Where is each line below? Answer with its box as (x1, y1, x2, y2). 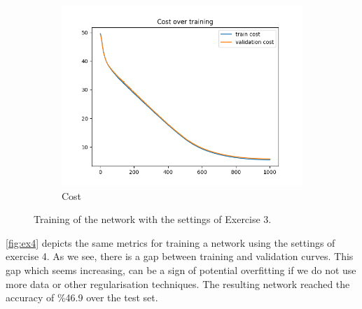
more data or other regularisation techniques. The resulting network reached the (6, 276, 350, 291)
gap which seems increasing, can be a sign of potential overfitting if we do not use (6, 262, 356, 277)
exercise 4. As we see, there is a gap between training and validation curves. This (6, 249, 354, 264)
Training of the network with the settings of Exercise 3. (34, 212, 272, 227)
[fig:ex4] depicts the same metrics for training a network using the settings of (6, 235, 335, 250)
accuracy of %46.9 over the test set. (6, 290, 158, 305)
